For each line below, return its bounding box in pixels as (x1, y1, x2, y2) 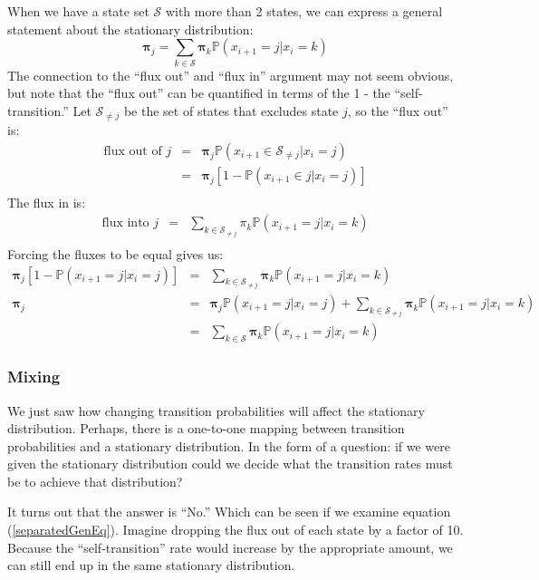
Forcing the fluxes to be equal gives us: (7, 244, 224, 263)
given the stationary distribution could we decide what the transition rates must (7, 454, 453, 473)
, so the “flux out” (347, 101, 448, 120)
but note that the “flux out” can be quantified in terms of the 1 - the (7, 83, 390, 102)
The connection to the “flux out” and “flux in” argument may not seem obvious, (7, 65, 454, 84)
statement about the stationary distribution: (7, 19, 254, 38)
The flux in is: (7, 192, 86, 211)
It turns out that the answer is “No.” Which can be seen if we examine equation (7, 502, 451, 521)
